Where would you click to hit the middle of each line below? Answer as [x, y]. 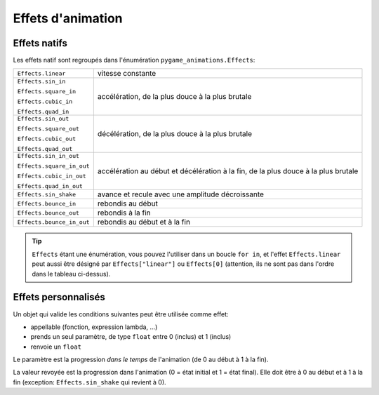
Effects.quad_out [45, 149]
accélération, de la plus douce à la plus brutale [174, 97]
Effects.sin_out [43, 119]
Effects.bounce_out [48, 213]
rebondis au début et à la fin [144, 222]
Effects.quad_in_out [50, 186]
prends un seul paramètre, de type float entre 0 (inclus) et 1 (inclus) [131, 337]
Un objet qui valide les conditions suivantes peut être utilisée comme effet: [121, 314]
